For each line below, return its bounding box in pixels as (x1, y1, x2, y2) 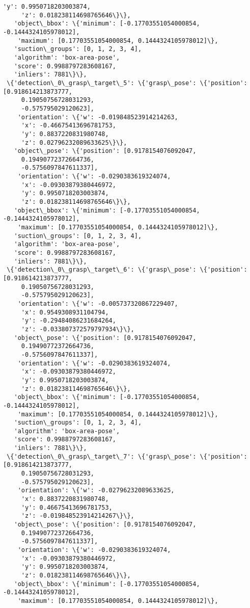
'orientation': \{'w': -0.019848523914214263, (17, 113, 178, 121)
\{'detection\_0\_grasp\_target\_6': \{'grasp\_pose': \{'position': (7, 266, 247, 274)
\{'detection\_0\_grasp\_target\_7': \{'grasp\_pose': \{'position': (7, 453, 247, 460)
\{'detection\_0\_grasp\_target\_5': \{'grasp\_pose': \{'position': (7, 79, 247, 87)
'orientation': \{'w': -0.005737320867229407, (17, 300, 178, 307)
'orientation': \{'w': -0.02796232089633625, (17, 487, 175, 494)
